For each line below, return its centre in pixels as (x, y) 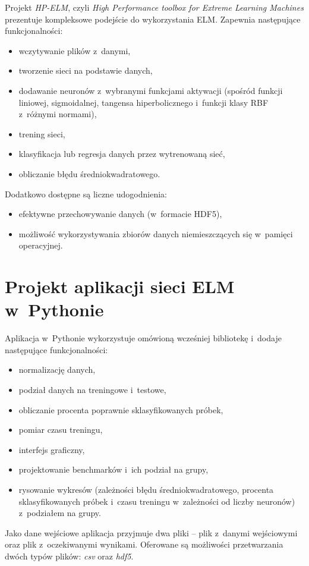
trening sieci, (42, 133)
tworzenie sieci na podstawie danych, (86, 70)
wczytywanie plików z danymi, (75, 50)
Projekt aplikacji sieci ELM (120, 286)
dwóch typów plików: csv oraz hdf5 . (69, 556)
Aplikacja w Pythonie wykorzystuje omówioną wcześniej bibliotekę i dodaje (143, 338)
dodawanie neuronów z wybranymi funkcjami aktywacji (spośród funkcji (151, 90)
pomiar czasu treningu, (61, 430)
